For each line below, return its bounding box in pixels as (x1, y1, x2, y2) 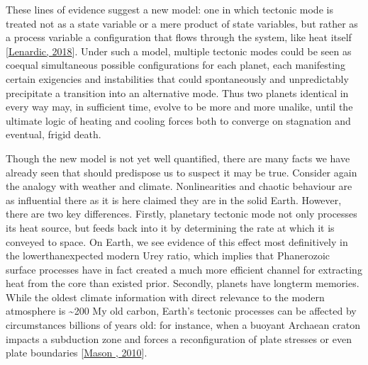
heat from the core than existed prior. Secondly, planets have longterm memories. (6, 276, 359, 291)
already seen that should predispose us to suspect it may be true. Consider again (6, 164, 357, 179)
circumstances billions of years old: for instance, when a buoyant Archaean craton (6, 318, 360, 332)
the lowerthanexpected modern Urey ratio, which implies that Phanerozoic (6, 248, 330, 263)
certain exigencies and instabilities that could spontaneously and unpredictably (6, 71, 349, 86)
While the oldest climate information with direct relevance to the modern (6, 289, 325, 304)
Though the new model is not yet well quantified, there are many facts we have (6, 150, 350, 165)
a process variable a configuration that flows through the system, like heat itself (6, 30, 352, 45)
